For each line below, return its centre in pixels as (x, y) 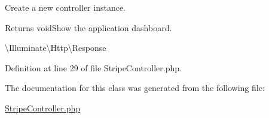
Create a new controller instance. (65, 7)
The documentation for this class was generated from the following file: (135, 88)
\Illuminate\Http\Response (56, 48)
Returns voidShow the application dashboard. (88, 27)
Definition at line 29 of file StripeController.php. (93, 67)
